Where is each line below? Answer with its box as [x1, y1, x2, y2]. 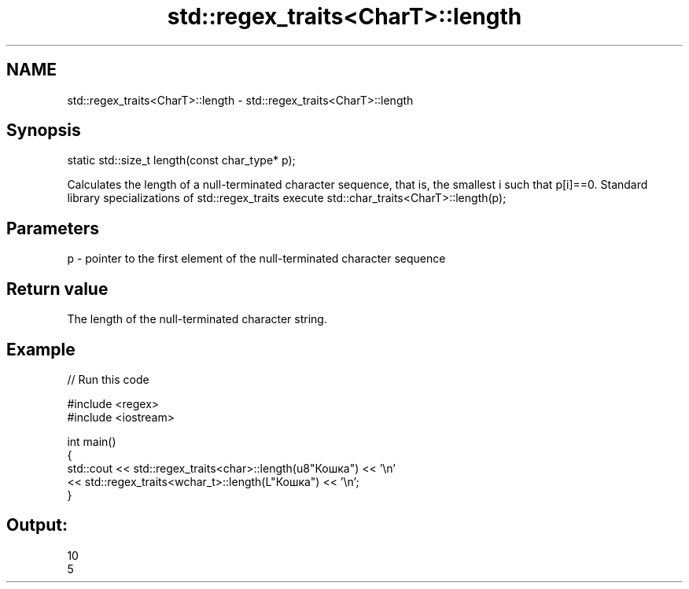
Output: [6, 515, 68, 536]
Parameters [6, 218, 99, 238]
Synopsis [6, 120, 81, 141]
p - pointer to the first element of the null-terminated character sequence [67, 252, 446, 266]
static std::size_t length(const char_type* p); [67, 153, 296, 167]
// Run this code [67, 372, 149, 386]
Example [6, 339, 76, 359]
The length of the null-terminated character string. [67, 312, 327, 326]
